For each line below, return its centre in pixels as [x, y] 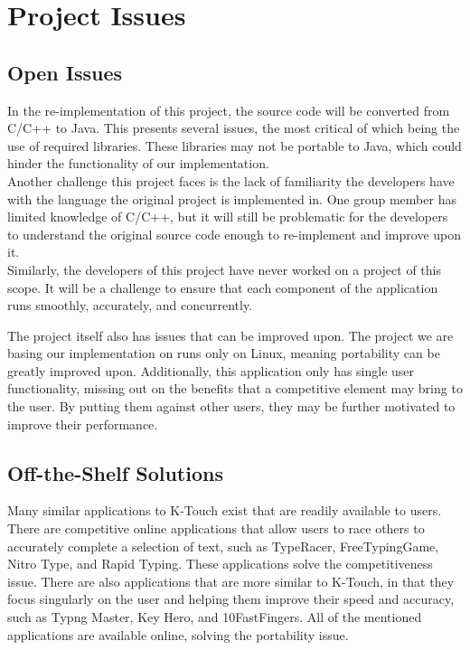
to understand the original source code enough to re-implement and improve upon [235, 234]
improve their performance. [83, 424]
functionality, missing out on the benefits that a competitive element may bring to [235, 388]
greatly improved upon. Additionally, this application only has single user [211, 370]
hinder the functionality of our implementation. [138, 163]
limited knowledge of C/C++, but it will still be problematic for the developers [228, 217]
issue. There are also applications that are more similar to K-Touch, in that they [231, 581]
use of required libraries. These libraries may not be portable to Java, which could [235, 145]
